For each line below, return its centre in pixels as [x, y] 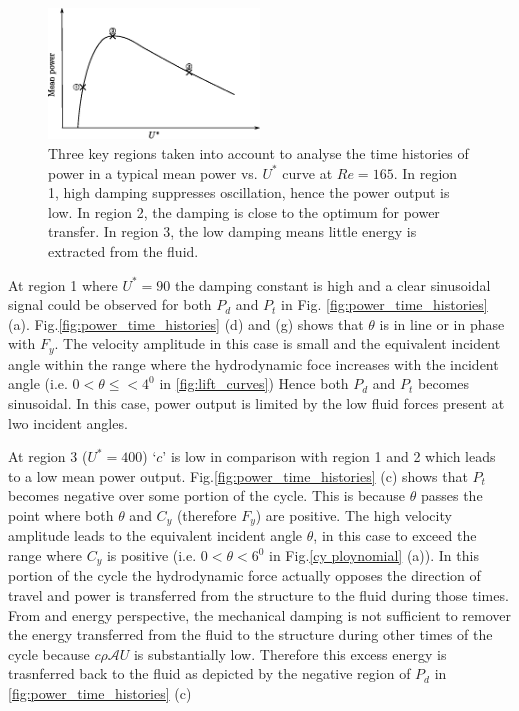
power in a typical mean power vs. [153, 172]
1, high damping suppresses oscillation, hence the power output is [249, 192]
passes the [451, 495]
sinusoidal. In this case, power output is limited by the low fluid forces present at [256, 403]
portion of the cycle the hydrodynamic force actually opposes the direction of [244, 575]
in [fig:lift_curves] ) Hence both [254, 383]
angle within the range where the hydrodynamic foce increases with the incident [253, 363]
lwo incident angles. [68, 422]
